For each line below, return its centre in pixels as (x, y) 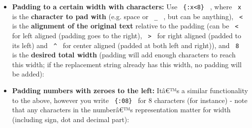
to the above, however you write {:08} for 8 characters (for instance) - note (130, 100)
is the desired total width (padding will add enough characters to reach (124, 55)
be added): (28, 74)
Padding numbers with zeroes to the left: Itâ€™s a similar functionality (130, 90)
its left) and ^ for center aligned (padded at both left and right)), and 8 (126, 45)
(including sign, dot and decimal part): (71, 119)
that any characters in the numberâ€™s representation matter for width (121, 110)
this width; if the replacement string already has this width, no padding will (127, 64)
